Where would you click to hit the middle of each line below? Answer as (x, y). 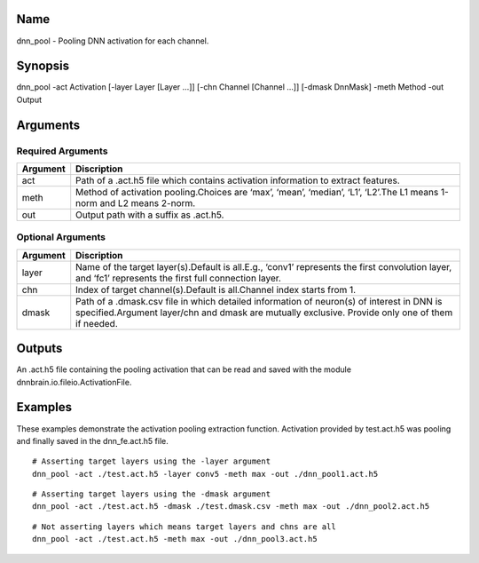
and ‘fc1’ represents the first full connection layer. (178, 278)
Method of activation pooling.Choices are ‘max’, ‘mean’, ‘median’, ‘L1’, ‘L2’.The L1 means (257, 192)
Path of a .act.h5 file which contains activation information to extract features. (238, 180)
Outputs (39, 349)
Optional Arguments (61, 237)
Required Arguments (62, 151)
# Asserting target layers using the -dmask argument (151, 494)
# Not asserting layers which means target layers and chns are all (184, 527)
